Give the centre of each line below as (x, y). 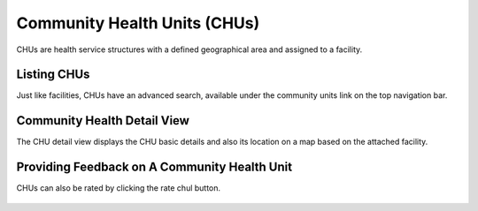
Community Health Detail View (103, 121)
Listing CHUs (53, 75)
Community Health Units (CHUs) (138, 23)
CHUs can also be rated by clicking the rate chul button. (119, 188)
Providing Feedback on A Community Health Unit (154, 167)
